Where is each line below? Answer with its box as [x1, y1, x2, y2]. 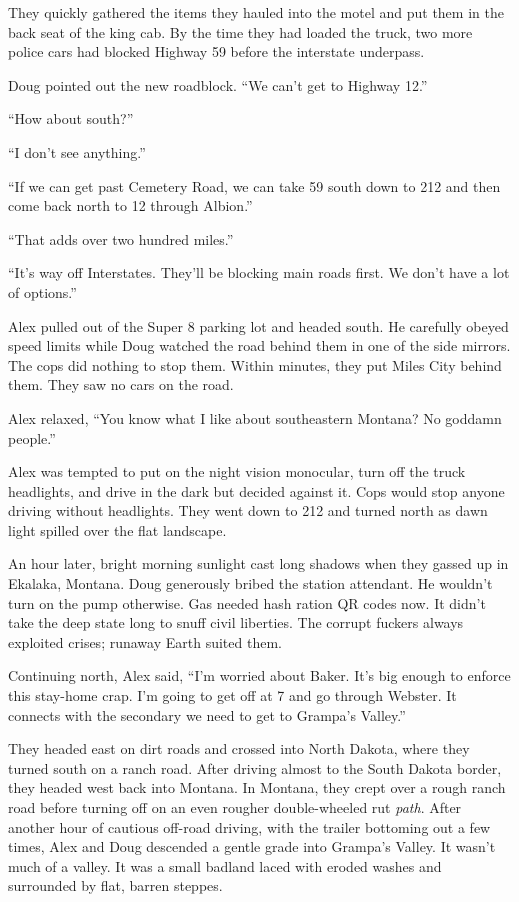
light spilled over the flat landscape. [8, 519, 227, 540]
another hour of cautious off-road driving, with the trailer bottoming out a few [8, 816, 491, 837]
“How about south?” [8, 108, 134, 129]
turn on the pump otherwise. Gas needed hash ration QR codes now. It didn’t [8, 592, 486, 613]
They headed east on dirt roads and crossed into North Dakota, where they [8, 738, 470, 759]
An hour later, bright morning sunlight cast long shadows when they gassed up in [8, 553, 509, 574]
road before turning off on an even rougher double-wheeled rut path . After [8, 797, 462, 817]
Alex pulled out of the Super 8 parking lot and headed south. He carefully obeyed [8, 315, 509, 336]
